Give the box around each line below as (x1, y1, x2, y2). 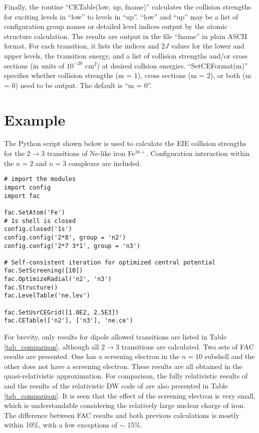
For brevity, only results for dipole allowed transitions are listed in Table (4, 331, 227, 342)
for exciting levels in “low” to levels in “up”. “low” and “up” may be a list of (4, 11, 238, 21)
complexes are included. (68, 157, 141, 168)
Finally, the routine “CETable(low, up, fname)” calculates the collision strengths (4, 1, 251, 11)
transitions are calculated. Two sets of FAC (121, 341, 254, 351)
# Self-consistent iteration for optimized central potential (4, 258, 216, 266)
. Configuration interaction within (146, 148, 250, 158)
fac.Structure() (4, 283, 58, 291)
